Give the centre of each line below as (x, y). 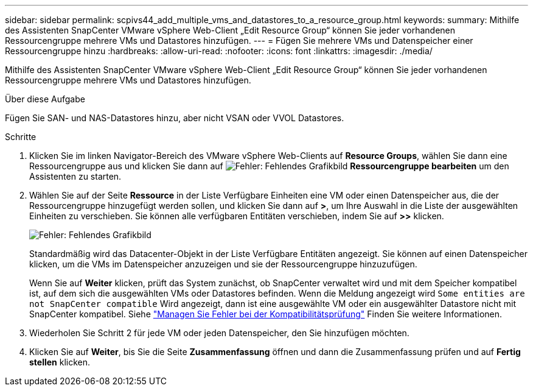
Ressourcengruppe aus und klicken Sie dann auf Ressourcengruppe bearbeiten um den (269, 166)
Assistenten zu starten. (75, 176)
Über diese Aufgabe (45, 99)
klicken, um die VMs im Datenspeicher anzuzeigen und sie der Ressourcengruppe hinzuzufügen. (223, 264)
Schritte (21, 137)
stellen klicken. (60, 362)
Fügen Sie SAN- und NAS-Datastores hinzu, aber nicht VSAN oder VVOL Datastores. (175, 118)
